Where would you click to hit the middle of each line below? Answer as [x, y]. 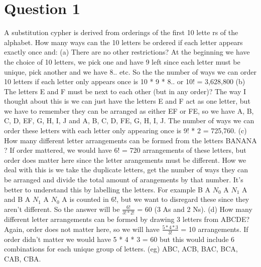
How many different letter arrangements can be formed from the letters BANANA [130, 140]
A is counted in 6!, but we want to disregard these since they [156, 199]
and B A [17, 199]
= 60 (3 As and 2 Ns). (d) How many [195, 209]
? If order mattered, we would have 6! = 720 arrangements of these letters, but [125, 150]
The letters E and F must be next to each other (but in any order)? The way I [125, 91]
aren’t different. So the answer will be [62, 209]
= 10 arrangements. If [215, 229]
